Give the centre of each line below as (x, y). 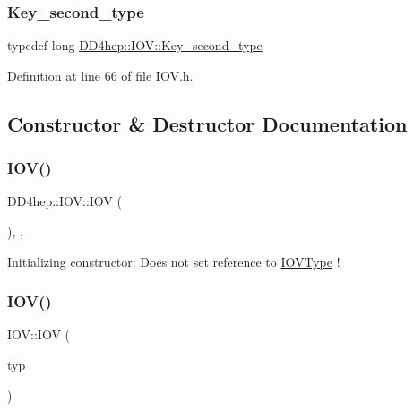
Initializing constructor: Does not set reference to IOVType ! (174, 261)
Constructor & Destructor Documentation (207, 123)
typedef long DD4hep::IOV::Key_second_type (135, 45)
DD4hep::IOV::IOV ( (65, 201)
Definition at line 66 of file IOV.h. (100, 75)
